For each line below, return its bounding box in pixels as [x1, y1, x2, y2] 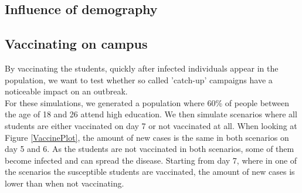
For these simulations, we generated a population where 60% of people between [5, 96, 290, 109]
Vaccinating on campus [5, 35, 148, 53]
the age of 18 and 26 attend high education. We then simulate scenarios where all [5, 108, 297, 120]
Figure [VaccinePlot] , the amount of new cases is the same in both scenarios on [5, 131, 289, 143]
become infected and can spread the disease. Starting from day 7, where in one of [5, 154, 297, 166]
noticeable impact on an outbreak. [5, 85, 128, 97]
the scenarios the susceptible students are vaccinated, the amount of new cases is [5, 165, 295, 178]
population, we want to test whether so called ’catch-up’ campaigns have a [5, 73, 273, 86]
